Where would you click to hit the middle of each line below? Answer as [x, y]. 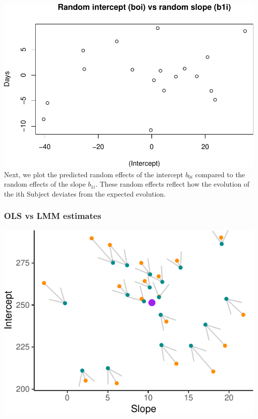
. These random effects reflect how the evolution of [172, 184]
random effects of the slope [45, 184]
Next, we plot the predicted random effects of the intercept [94, 174]
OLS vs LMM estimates [53, 216]
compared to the [220, 174]
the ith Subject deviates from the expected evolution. [85, 193]
